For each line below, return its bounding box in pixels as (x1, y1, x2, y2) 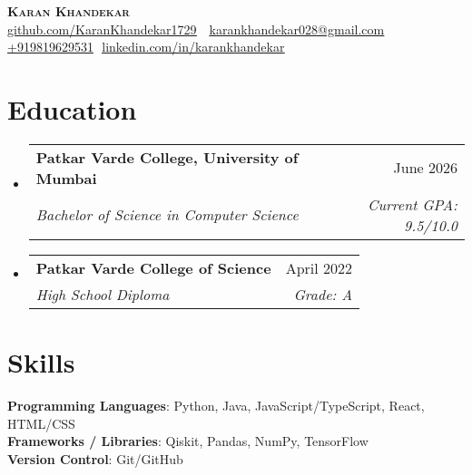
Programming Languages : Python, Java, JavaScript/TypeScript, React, (7, 396, 425, 415)
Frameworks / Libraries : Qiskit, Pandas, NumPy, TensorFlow (7, 431, 369, 451)
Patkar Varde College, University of (35, 146, 299, 168)
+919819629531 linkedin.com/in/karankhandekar (7, 37, 285, 56)
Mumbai (35, 167, 97, 189)
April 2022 (285, 257, 353, 278)
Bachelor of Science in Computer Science (35, 204, 299, 226)
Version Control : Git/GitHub (7, 449, 183, 468)
